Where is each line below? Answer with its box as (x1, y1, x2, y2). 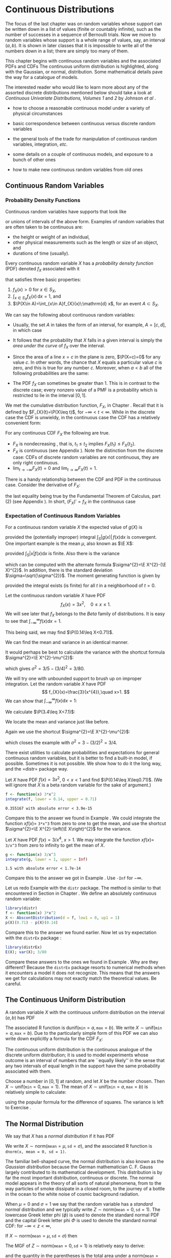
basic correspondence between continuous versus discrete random (12, 120, 156, 126)
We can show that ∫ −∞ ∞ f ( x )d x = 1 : (5, 697, 78, 705)
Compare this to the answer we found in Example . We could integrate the (5, 815, 160, 821)
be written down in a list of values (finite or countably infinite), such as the (5, 26, 161, 32)
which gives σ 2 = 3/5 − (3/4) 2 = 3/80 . (5, 664, 85, 672)
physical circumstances (12, 110, 63, 116)
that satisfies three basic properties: (5, 277, 82, 283)
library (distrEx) (5, 945, 42, 950)
